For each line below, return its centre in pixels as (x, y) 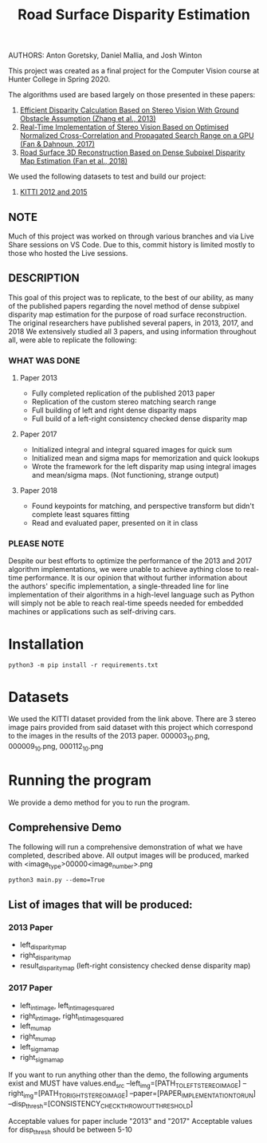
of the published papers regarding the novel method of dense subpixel (124, 305)
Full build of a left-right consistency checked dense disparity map (139, 419)
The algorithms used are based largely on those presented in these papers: (132, 95)
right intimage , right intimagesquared (72, 1017)
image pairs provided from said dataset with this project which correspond (131, 727)
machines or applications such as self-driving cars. (92, 612)
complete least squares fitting (80, 514)
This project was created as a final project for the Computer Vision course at (134, 71)
